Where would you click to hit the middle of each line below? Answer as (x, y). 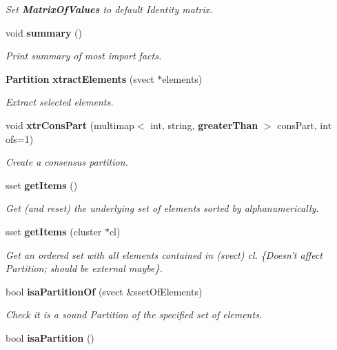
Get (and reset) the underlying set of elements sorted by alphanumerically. (162, 208)
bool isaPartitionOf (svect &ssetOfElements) (104, 291)
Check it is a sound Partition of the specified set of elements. (134, 314)
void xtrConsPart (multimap (70, 125)
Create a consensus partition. (67, 162)
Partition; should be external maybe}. (84, 268)
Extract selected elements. (60, 102)
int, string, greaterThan (204, 125)
